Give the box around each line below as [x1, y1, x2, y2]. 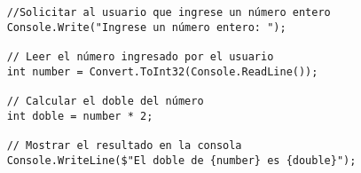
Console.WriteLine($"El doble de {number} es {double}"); [6, 153, 357, 167]
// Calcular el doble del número [6, 94, 204, 107]
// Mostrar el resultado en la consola [6, 138, 242, 152]
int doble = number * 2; [6, 109, 153, 122]
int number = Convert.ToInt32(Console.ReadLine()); [6, 65, 318, 78]
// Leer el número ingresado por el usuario [6, 50, 274, 63]
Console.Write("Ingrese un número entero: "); [6, 20, 286, 34]
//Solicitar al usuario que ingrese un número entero [6, 6, 331, 19]
